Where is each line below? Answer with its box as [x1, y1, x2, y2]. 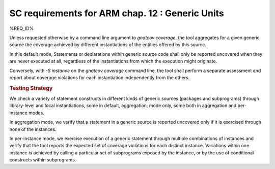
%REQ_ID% [9, 25, 34, 31]
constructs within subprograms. [9, 157, 76, 163]
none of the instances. [9, 126, 57, 132]
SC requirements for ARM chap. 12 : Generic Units [9, 8, 224, 19]
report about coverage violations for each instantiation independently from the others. [9, 74, 190, 81]
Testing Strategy [9, 84, 53, 91]
